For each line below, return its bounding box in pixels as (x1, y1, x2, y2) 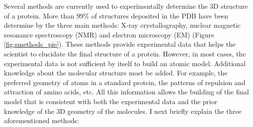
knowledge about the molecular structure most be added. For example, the (4, 68, 228, 78)
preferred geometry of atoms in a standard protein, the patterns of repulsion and (4, 77, 246, 87)
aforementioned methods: (4, 115, 79, 126)
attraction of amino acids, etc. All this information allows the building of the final (4, 87, 249, 97)
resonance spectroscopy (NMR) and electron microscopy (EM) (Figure (4, 29, 214, 39)
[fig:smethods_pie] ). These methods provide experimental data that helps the (4, 39, 236, 49)
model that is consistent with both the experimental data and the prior (4, 96, 217, 106)
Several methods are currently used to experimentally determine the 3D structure (4, 1, 248, 11)
